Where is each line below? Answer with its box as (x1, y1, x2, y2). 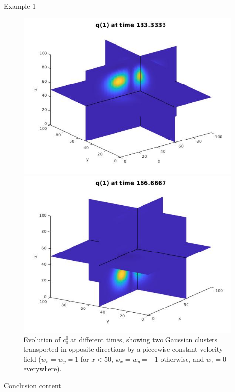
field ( (23, 353, 41, 364)
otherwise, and (160, 353, 204, 364)
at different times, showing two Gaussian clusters (70, 334, 218, 344)
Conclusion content (4, 380, 61, 391)
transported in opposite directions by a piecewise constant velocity (23, 344, 223, 354)
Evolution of (23, 334, 61, 344)
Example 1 (4, 1, 36, 11)
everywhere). (23, 364, 62, 374)
